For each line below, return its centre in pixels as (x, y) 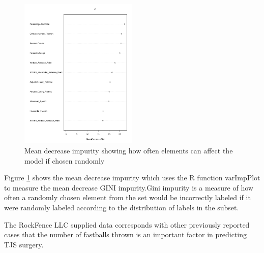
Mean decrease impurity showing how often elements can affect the (129, 151)
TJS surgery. (24, 244)
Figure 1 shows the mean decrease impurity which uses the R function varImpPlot (132, 178)
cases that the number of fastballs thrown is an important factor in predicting (125, 234)
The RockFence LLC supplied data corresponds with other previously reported (127, 224)
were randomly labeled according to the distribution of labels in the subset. (122, 207)
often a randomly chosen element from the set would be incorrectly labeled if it (127, 197)
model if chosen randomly (65, 160)
